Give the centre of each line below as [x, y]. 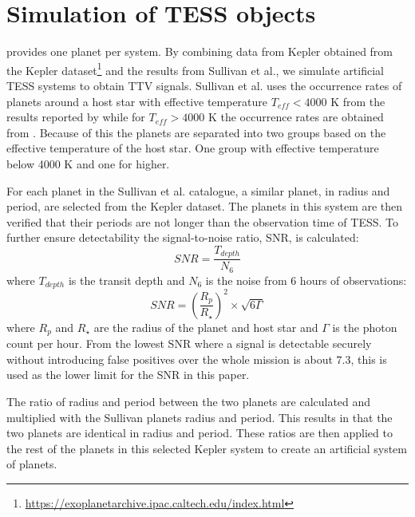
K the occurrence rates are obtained [296, 117]
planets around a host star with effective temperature [137, 101]
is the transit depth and [126, 280]
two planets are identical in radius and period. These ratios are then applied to [200, 433]
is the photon [365, 327]
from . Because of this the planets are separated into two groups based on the [196, 132]
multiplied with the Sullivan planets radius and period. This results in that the [200, 417]
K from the [358, 101]
